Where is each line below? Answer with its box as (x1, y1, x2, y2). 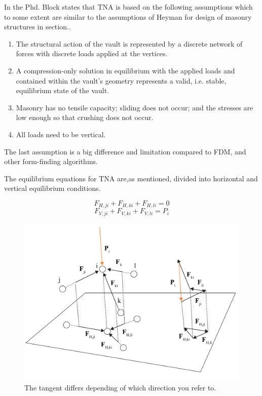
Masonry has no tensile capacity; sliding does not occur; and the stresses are (16, 102, 253, 112)
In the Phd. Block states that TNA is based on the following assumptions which (4, 2, 253, 12)
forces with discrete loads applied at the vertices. (16, 48, 168, 59)
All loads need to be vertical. (16, 129, 106, 139)
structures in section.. (4, 21, 71, 32)
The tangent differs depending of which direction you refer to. (24, 382, 216, 392)
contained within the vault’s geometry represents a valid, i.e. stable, (16, 75, 227, 86)
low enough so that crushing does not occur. (16, 112, 154, 123)
